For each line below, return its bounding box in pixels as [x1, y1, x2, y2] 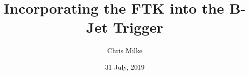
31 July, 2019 [105, 61, 145, 72]
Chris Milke [107, 45, 142, 56]
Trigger [113, 17, 164, 37]
